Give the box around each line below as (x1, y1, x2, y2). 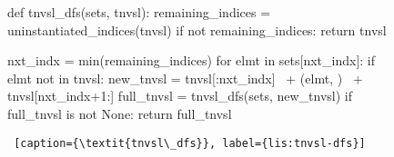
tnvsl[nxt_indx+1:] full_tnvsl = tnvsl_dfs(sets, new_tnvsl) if (7, 86, 352, 105)
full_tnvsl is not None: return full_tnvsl (7, 103, 232, 123)
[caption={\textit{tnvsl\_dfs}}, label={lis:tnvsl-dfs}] (14, 136, 366, 150)
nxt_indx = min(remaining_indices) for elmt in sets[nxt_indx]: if (7, 51, 376, 70)
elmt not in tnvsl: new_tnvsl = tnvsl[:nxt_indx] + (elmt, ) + (7, 68, 363, 87)
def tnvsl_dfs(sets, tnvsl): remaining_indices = (7, 3, 271, 21)
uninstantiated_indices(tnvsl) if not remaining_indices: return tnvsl (7, 20, 387, 39)
